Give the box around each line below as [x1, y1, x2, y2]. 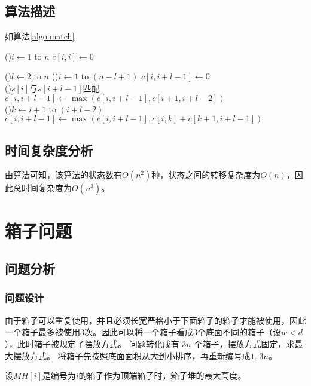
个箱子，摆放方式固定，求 [194, 337, 295, 350]
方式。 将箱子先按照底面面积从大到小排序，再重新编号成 [29, 349, 251, 362]
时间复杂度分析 [5, 140, 93, 159]
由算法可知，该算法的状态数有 [5, 169, 122, 181]
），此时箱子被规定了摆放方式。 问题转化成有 [5, 337, 179, 350]
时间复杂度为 [21, 182, 72, 194]
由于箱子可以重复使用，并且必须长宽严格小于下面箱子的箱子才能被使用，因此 [5, 314, 306, 326]
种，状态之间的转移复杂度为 [151, 169, 261, 181]
